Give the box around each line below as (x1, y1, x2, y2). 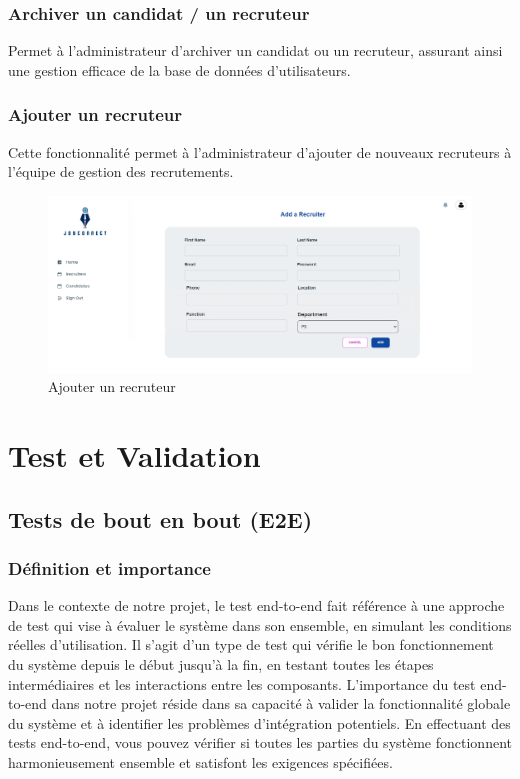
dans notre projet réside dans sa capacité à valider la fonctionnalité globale (51, 693, 511, 714)
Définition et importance (8, 555, 211, 580)
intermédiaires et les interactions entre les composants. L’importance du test (8, 673, 476, 694)
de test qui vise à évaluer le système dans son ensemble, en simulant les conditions (8, 614, 512, 635)
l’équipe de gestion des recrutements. (8, 161, 234, 182)
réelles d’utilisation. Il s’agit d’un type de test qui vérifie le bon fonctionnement (8, 634, 494, 655)
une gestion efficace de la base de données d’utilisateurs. (8, 59, 351, 80)
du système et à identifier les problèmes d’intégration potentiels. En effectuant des (8, 712, 511, 733)
